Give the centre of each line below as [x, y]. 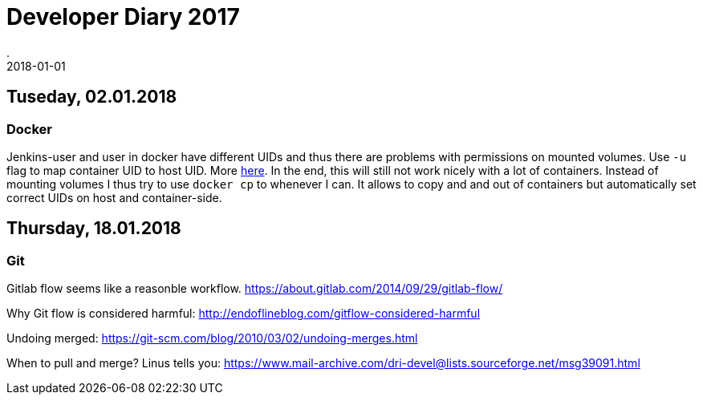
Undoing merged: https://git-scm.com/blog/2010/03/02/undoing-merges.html [212, 338]
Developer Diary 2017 [123, 17]
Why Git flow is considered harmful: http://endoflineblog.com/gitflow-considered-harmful [244, 314]
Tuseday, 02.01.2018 [92, 97]
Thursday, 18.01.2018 [94, 229]
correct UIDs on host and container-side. [114, 197]
